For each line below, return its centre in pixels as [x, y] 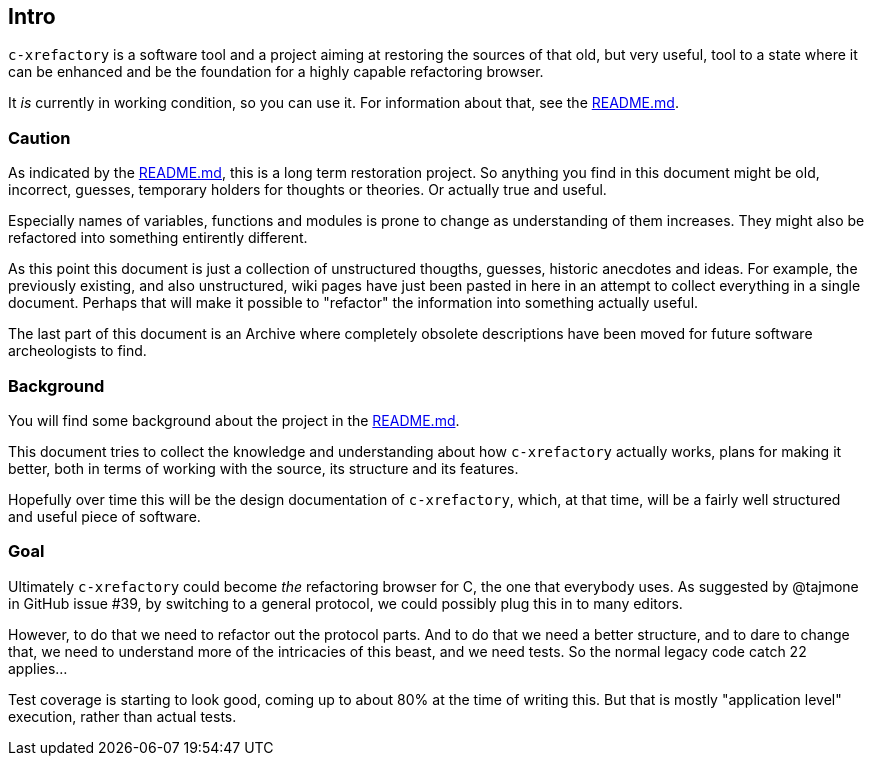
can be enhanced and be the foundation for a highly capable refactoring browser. [276, 72]
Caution [39, 137]
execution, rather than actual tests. [122, 716]
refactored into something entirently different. [158, 238]
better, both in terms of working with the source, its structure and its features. [263, 468]
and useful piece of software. [104, 516]
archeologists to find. [77, 351]
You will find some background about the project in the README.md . [234, 420]
